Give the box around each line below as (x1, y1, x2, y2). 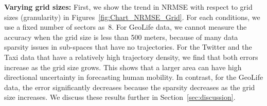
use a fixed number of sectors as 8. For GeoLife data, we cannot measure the (4, 22, 247, 32)
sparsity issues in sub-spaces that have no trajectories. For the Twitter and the (4, 41, 252, 52)
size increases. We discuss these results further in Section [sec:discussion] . (4, 92, 236, 102)
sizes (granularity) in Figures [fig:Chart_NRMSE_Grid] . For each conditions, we (4, 11, 260, 22)
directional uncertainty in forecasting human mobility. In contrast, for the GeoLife (4, 72, 263, 82)
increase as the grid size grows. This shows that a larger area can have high (4, 61, 242, 72)
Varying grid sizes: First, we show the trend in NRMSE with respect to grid (4, 2, 253, 12)
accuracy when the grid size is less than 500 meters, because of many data (4, 31, 238, 42)
